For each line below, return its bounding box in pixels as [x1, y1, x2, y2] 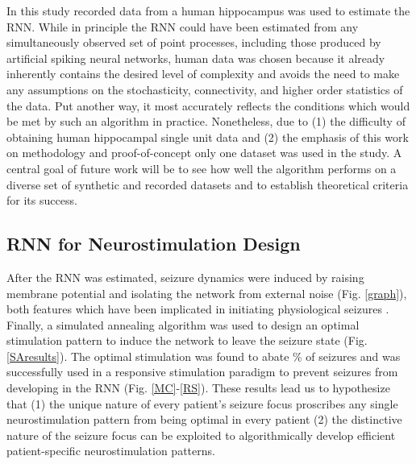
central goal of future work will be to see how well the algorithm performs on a [6, 159, 397, 176]
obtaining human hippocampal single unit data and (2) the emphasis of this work [6, 128, 409, 145]
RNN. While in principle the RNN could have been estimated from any [6, 18, 359, 35]
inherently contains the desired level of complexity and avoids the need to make [6, 65, 400, 82]
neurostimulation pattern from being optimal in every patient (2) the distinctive [6, 411, 402, 428]
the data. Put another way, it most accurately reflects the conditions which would [6, 97, 410, 114]
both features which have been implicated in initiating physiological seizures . [6, 300, 389, 317]
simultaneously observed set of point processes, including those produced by [6, 34, 381, 51]
